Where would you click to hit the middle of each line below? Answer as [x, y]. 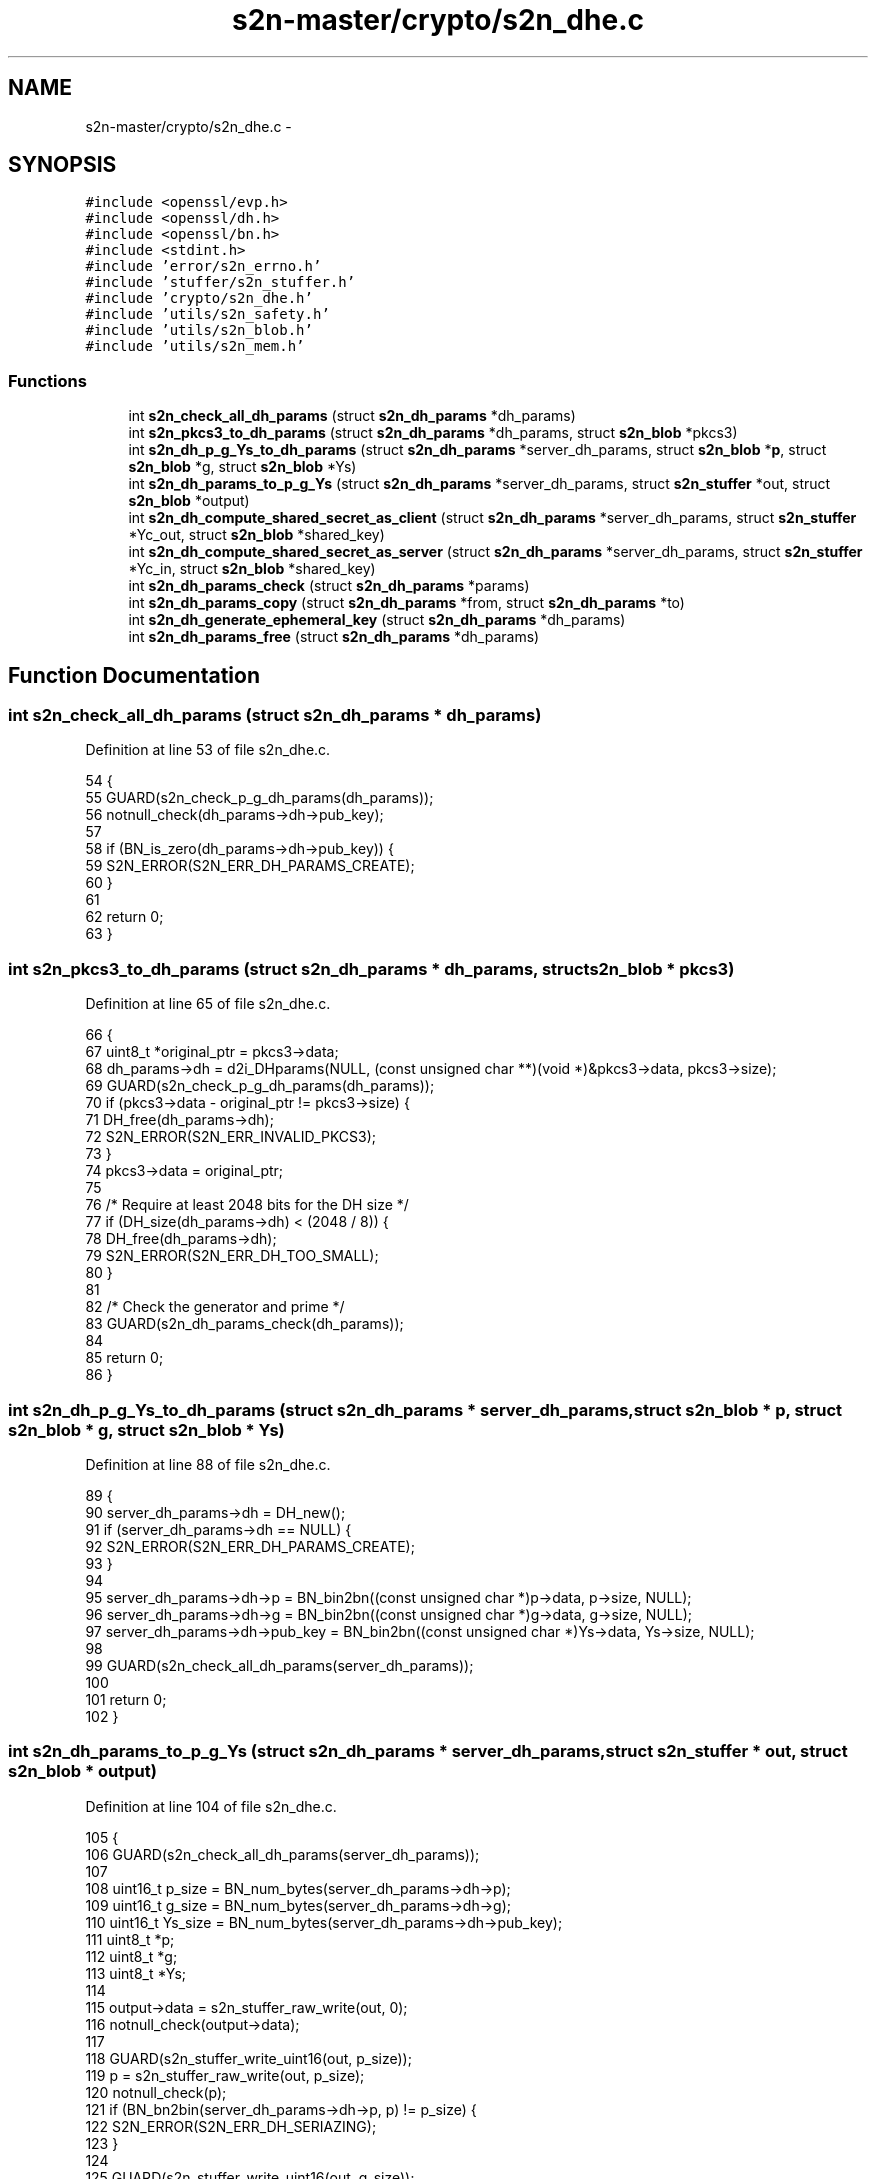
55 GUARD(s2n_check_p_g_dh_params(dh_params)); [259, 798]
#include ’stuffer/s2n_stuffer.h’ [220, 282]
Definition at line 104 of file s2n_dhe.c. [211, 1806]
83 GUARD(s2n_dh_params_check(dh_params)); [244, 1324]
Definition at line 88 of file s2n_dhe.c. [208, 1464]
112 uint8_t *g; [131, 1956]
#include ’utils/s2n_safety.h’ [207, 314]
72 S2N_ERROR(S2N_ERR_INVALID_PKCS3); [230, 1137]
